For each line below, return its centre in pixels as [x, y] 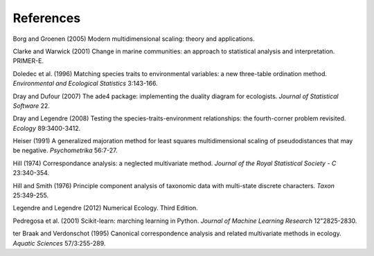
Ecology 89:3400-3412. [47, 128]
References [47, 18]
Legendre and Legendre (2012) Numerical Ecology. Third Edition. [106, 208]
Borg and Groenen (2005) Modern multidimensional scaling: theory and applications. [134, 39]
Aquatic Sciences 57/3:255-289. [59, 243]
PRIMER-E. [28, 61]
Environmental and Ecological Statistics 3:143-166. [86, 84]
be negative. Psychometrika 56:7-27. [65, 150]
